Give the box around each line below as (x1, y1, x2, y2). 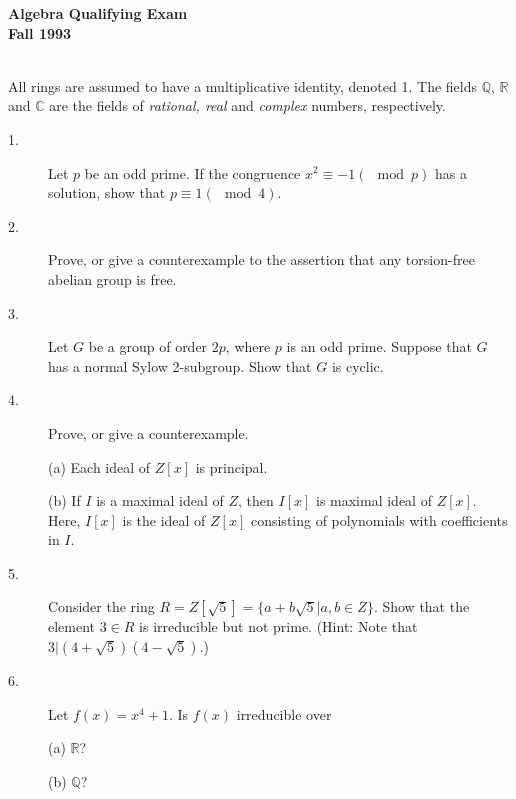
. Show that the (373, 596, 470, 617)
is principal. (195, 456, 268, 477)
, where (225, 336, 271, 357)
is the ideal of (122, 509, 206, 530)
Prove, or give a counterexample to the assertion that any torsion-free (48, 249, 475, 270)
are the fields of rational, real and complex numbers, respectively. (49, 95, 446, 116)
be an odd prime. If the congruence (84, 162, 301, 183)
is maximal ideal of (315, 490, 432, 511)
